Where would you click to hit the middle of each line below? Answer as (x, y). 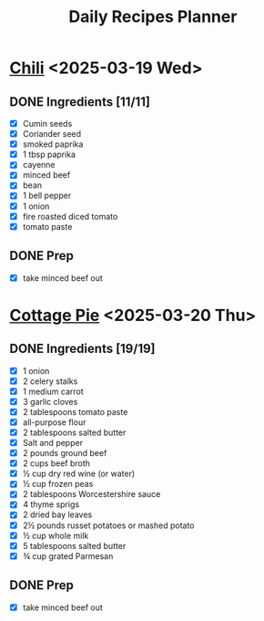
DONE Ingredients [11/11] (80, 102)
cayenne (39, 165)
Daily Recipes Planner (153, 17)
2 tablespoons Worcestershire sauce (91, 494)
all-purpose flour (54, 422)
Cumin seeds (47, 124)
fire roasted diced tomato (70, 216)
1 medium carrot (53, 391)
